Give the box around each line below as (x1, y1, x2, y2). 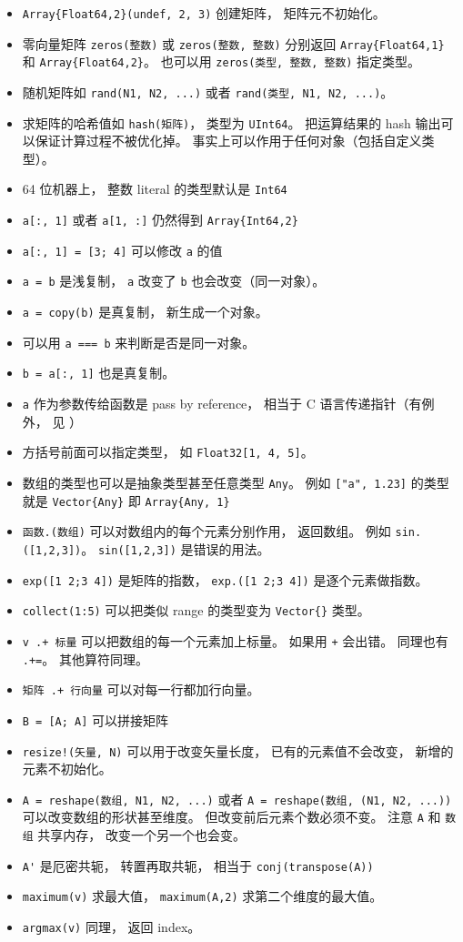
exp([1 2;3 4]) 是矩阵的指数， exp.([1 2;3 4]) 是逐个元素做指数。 (22, 570, 428, 589)
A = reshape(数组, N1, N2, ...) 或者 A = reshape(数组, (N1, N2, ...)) (22, 789, 452, 808)
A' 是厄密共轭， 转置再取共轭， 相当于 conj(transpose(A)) (22, 856, 374, 875)
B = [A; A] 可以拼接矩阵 (22, 710, 169, 729)
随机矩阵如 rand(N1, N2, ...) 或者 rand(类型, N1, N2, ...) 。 (22, 82, 394, 101)
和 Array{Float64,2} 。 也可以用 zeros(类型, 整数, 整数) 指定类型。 (22, 52, 421, 71)
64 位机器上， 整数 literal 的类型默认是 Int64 (22, 179, 287, 198)
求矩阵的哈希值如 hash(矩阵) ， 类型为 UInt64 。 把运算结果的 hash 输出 (22, 113, 441, 132)
